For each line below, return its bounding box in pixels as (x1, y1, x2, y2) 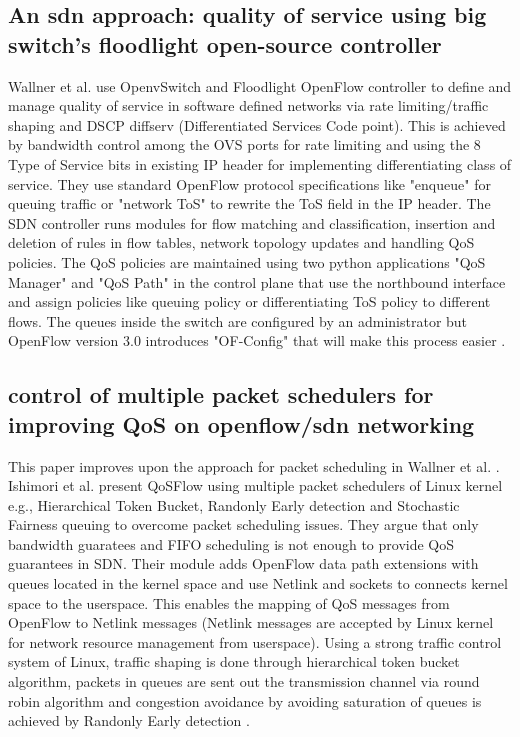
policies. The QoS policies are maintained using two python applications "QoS (8, 251, 486, 272)
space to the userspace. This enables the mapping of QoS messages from (8, 592, 450, 613)
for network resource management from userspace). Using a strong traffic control (8, 631, 502, 652)
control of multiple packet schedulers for (8, 379, 434, 410)
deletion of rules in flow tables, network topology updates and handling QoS (8, 232, 475, 253)
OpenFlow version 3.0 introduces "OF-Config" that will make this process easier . (8, 330, 506, 351)
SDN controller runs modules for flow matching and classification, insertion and (8, 212, 496, 233)
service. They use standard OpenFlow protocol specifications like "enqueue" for (8, 173, 491, 194)
